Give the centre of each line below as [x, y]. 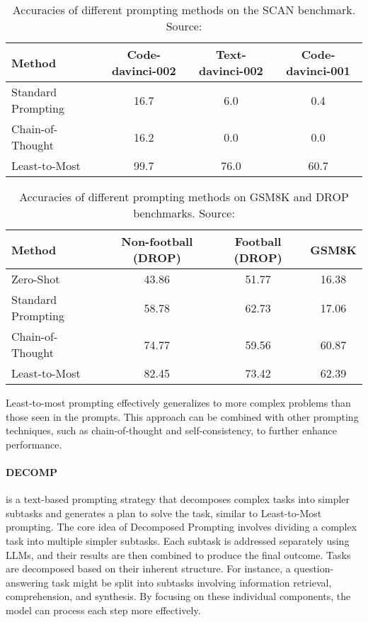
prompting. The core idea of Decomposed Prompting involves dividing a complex [182, 527]
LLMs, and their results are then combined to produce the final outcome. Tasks [178, 554]
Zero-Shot [36, 279]
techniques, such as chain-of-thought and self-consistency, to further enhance [171, 430]
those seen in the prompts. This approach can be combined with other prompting [182, 416]
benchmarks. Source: [184, 213]
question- [314, 569]
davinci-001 [318, 70]
